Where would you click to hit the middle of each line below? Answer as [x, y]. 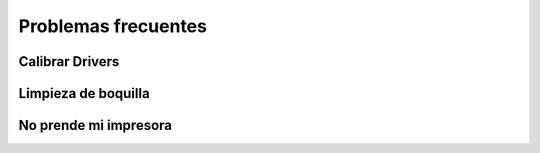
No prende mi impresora [95, 125]
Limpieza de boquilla [84, 93]
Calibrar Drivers [69, 61]
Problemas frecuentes [112, 26]
